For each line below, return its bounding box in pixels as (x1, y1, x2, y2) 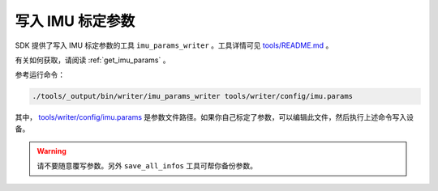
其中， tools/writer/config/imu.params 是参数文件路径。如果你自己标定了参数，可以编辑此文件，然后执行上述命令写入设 (15, 112, 414, 122)
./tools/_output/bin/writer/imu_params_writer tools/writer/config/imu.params (32, 91, 353, 101)
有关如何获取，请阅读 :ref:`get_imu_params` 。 (15, 55, 170, 65)
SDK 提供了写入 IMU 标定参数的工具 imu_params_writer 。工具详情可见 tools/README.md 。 (15, 40, 333, 50)
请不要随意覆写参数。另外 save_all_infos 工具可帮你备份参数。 (36, 161, 257, 171)
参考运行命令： (15, 70, 65, 80)
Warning (36, 146, 67, 156)
